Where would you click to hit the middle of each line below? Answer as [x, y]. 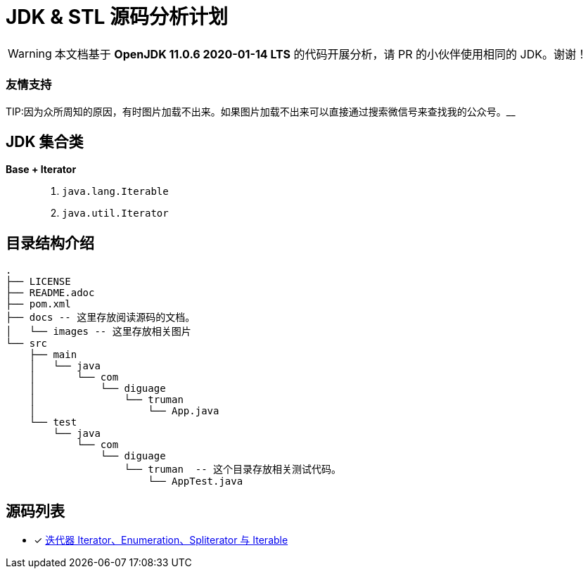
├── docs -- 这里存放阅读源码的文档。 [101, 318]
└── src [27, 344]
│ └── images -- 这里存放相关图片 [98, 332]
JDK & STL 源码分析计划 [117, 17]
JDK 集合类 [45, 141]
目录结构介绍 [50, 243]
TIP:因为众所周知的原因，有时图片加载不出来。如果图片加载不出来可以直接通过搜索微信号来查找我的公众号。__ [261, 111]
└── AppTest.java [196, 481]
